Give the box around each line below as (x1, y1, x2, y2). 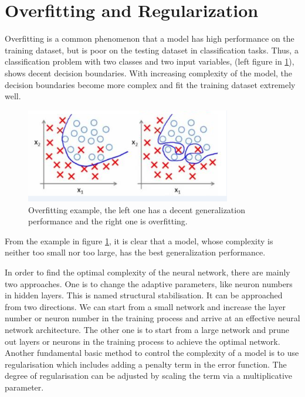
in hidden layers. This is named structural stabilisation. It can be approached (5, 289, 283, 301)
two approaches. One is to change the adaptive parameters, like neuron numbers (5, 277, 293, 290)
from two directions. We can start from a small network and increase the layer (5, 300, 286, 312)
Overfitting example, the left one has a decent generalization (28, 203, 245, 216)
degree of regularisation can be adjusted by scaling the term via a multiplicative (5, 369, 292, 382)
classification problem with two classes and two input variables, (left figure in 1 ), (5, 55, 294, 68)
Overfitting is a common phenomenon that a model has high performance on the (5, 32, 294, 45)
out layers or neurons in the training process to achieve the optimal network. (5, 335, 280, 347)
